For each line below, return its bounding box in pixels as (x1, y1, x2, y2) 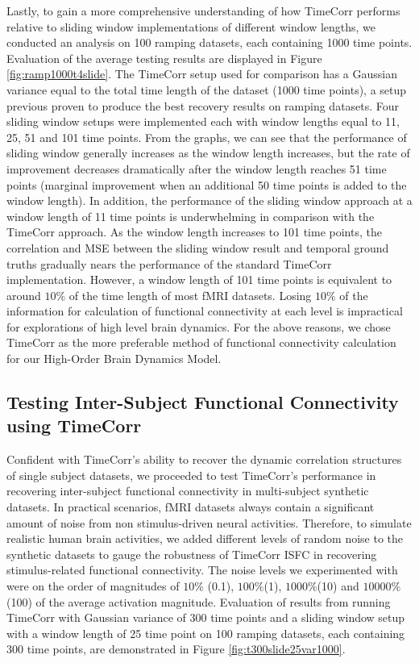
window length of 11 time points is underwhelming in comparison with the (6, 207, 375, 224)
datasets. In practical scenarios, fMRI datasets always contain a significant (6, 498, 375, 515)
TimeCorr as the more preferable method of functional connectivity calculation (6, 334, 396, 351)
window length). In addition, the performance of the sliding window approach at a (6, 192, 413, 209)
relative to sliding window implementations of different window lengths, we (6, 18, 376, 35)
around (6, 286, 41, 303)
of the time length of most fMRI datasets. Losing (68, 286, 312, 303)
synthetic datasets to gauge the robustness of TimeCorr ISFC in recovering (6, 545, 377, 562)
